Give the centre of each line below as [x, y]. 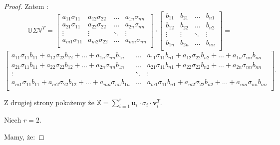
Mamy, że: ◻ [24, 137]
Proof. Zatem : [26, 6]
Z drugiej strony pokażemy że [49, 102]
